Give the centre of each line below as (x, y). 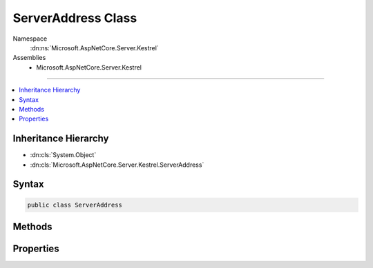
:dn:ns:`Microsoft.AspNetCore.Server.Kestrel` (94, 48)
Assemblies (29, 58)
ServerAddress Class (75, 18)
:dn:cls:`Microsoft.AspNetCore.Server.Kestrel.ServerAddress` (117, 165)
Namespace (30, 39)
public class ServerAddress (75, 205)
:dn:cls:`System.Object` (63, 155)
